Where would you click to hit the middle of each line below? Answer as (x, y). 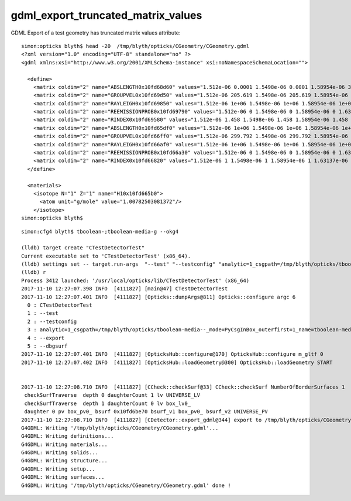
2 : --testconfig (52, 321)
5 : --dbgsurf (47, 346)
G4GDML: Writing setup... (58, 469)
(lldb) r (34, 272)
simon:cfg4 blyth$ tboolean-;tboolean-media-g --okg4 (100, 231)
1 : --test (43, 313)
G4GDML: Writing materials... (65, 444)
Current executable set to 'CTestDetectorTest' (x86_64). (106, 256)
